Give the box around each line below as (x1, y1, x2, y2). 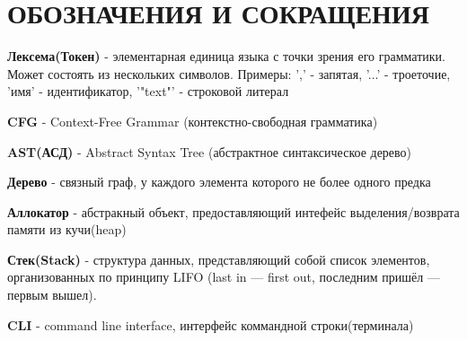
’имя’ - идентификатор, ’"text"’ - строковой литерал (7, 82, 289, 101)
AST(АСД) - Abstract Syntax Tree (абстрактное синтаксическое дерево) (7, 142, 412, 161)
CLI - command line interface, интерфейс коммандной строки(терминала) (7, 315, 414, 334)
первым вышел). (7, 285, 97, 304)
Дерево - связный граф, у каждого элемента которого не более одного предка (7, 172, 431, 191)
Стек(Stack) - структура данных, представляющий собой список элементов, (7, 249, 430, 268)
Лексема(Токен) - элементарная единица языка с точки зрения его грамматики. (7, 47, 445, 66)
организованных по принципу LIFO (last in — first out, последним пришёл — (7, 267, 440, 286)
